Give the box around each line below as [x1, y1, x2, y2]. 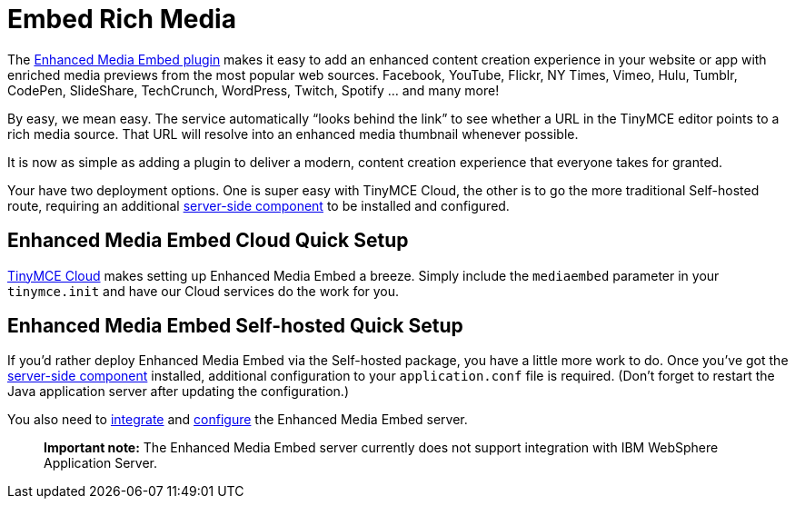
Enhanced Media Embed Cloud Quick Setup [7, 229, 409, 253]
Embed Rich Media [7, 4, 236, 35]
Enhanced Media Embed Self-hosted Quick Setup [7, 314, 463, 338]
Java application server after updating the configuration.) [7, 383, 350, 400]
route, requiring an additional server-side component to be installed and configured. [7, 197, 510, 213]
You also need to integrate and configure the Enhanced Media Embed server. [7, 412, 468, 428]
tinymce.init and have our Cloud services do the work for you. [7, 283, 400, 299]
